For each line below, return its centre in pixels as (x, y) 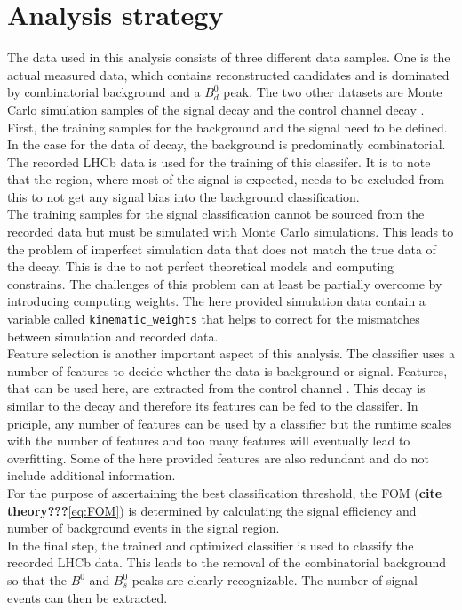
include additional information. (92, 475)
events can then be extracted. (88, 597)
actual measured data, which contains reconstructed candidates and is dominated (228, 74)
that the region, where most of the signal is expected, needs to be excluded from (226, 179)
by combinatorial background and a (104, 92)
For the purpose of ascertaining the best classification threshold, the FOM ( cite (225, 493)
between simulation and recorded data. (113, 336)
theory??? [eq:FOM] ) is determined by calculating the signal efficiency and (212, 510)
